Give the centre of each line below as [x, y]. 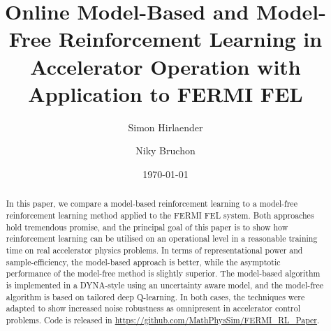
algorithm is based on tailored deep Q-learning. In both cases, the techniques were [155, 296]
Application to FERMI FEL [165, 93]
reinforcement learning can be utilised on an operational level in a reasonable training [162, 238]
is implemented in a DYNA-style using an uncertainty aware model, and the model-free [165, 285]
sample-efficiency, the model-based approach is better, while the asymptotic [143, 262]
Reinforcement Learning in [190, 39]
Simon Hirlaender [165, 127]
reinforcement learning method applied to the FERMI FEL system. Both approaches [160, 215]
